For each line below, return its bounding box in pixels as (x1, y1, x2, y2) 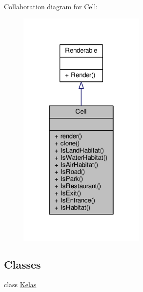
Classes (4, 256, 41, 272)
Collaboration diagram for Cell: (4, 1, 98, 11)
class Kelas (4, 279, 37, 290)
